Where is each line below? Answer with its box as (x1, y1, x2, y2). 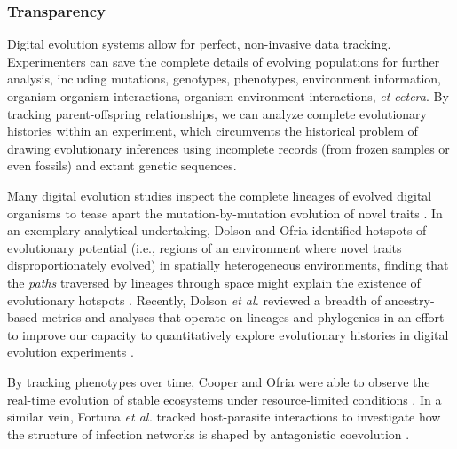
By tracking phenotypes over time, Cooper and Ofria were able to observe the (7, 372, 430, 390)
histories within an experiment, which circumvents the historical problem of (7, 122, 418, 140)
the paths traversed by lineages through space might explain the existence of (7, 272, 421, 291)
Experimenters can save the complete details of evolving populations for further (7, 51, 440, 70)
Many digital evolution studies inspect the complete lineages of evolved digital (7, 185, 432, 204)
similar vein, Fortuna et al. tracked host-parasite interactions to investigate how (7, 407, 441, 426)
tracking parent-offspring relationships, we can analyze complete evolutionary (7, 104, 427, 122)
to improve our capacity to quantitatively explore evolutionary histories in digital (7, 325, 449, 343)
